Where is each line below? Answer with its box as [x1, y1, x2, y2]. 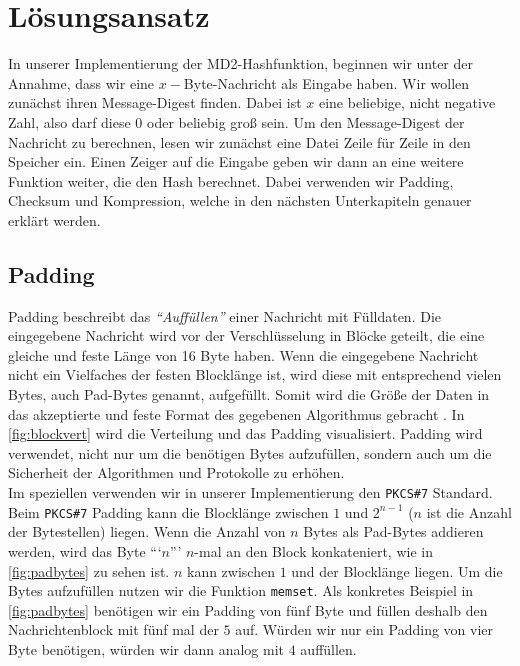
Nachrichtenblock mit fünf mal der [8, 619, 219, 640]
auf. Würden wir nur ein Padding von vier [235, 619, 494, 640]
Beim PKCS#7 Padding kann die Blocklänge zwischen [8, 501, 329, 522]
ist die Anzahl [426, 501, 512, 522]
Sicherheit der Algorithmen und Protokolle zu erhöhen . [8, 462, 345, 483]
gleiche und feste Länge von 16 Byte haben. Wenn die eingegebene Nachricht [8, 344, 479, 365]
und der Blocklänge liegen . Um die [291, 560, 503, 581]
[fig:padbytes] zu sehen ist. [8, 560, 170, 581]
